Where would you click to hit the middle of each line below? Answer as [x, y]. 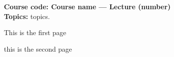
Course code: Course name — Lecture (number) [87, 6]
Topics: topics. [27, 16]
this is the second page [38, 48]
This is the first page [35, 32]
